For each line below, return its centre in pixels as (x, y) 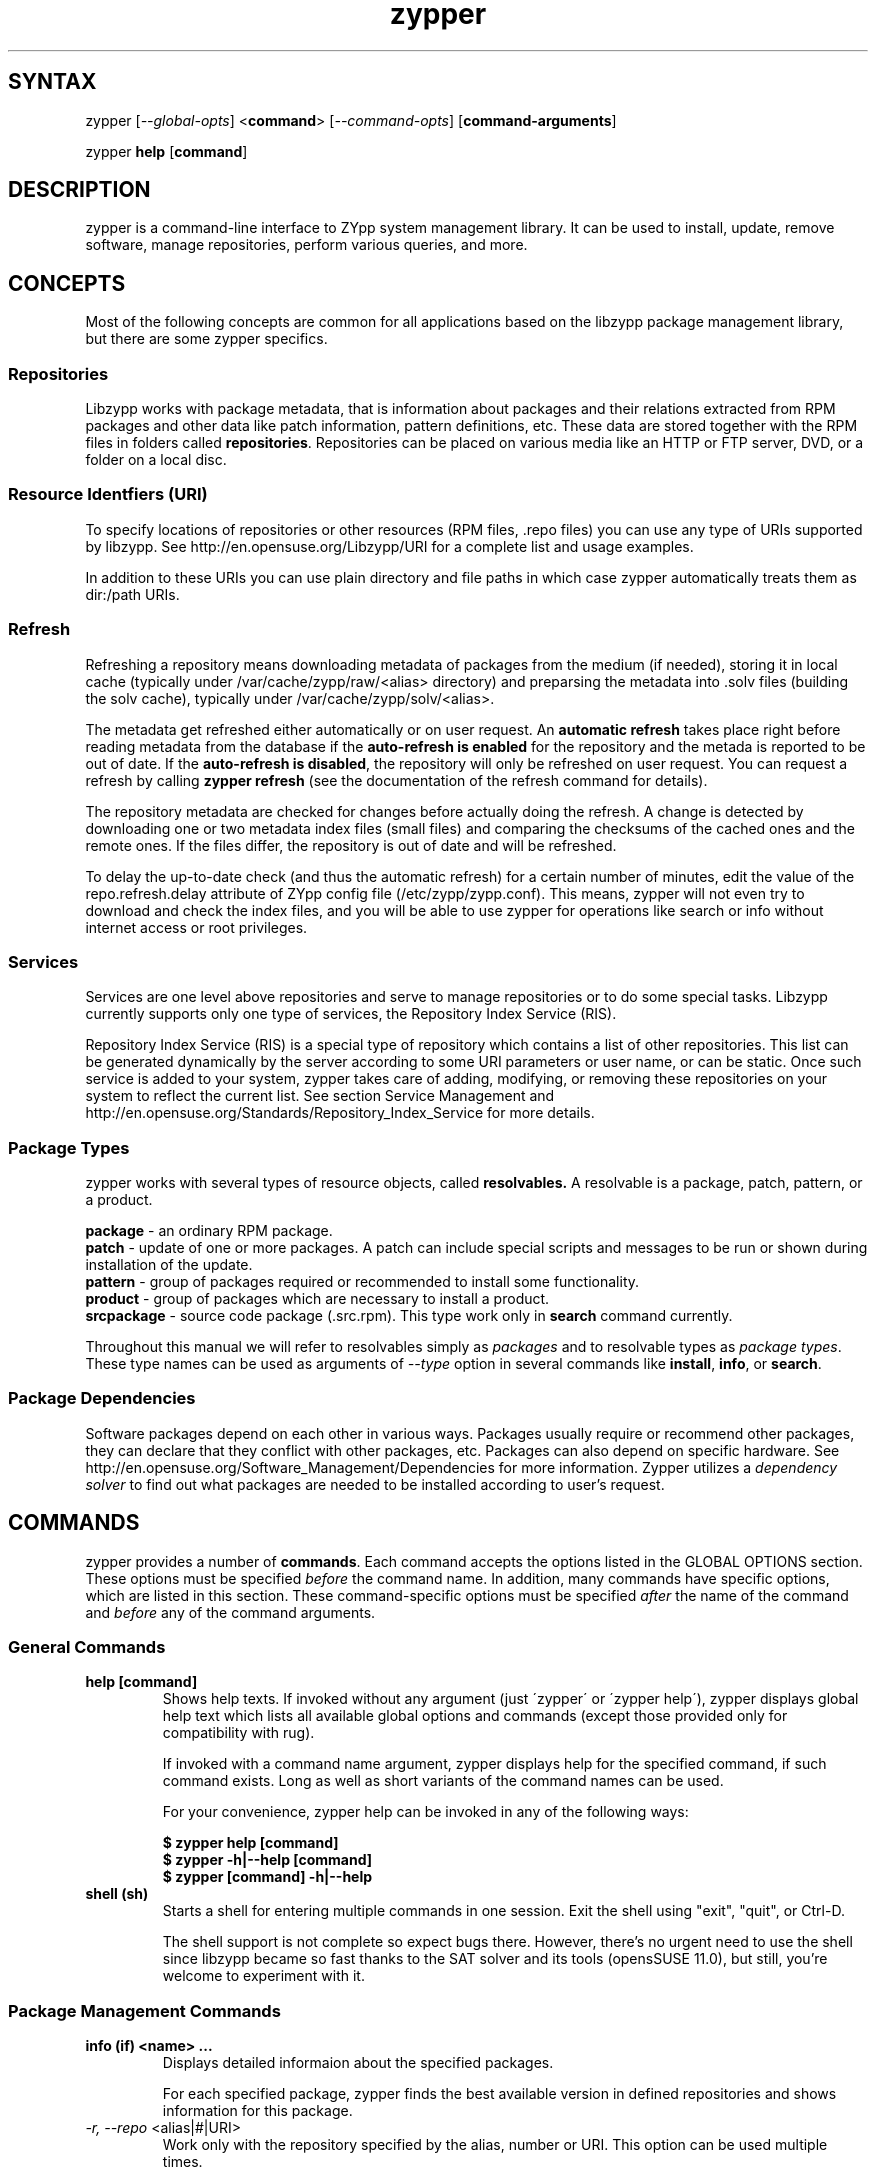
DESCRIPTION (79, 190)
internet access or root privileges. (196, 927)
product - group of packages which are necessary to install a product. (317, 1299)
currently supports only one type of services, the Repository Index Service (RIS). (351, 1014)
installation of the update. (169, 1265)
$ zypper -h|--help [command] (267, 1860)
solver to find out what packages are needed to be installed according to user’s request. (375, 1484)
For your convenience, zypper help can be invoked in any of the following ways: (425, 1812)
